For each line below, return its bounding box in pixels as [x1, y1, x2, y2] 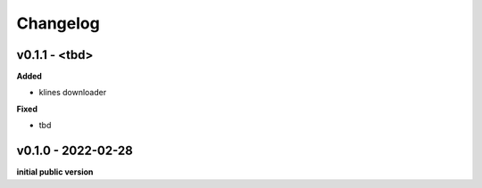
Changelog [16, 13, 100, 33]
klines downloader [38, 87, 107, 98]
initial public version [16, 167, 94, 177]
